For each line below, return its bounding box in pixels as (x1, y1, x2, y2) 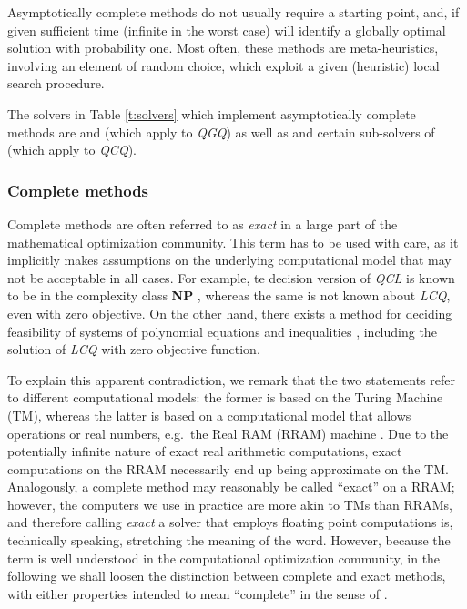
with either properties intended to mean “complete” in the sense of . (7, 584, 388, 603)
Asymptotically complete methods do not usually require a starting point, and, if (7, 3, 460, 21)
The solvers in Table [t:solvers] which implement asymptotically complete (7, 104, 416, 123)
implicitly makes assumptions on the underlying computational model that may (7, 250, 452, 269)
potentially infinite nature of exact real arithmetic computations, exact (7, 442, 402, 461)
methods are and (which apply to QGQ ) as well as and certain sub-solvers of (7, 122, 435, 141)
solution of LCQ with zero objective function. (7, 340, 260, 359)
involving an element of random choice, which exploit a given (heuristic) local (7, 56, 440, 75)
